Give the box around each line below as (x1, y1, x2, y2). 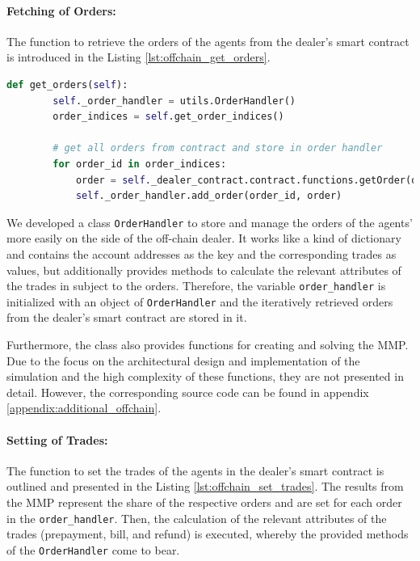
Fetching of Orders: (6, 2, 116, 19)
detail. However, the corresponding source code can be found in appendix (6, 383, 369, 400)
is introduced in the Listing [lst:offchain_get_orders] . (6, 49, 271, 65)
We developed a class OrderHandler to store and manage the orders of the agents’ (6, 213, 413, 230)
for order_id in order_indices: (52, 158, 227, 170)
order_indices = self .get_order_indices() (52, 111, 284, 123)
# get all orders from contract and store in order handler (52, 142, 383, 154)
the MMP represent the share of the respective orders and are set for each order (6, 494, 402, 511)
